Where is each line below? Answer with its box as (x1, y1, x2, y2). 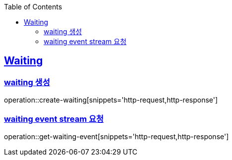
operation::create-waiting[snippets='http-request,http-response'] (4, 96, 218, 105)
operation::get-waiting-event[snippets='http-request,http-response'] (4, 132, 229, 141)
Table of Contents (4, 2, 62, 11)
